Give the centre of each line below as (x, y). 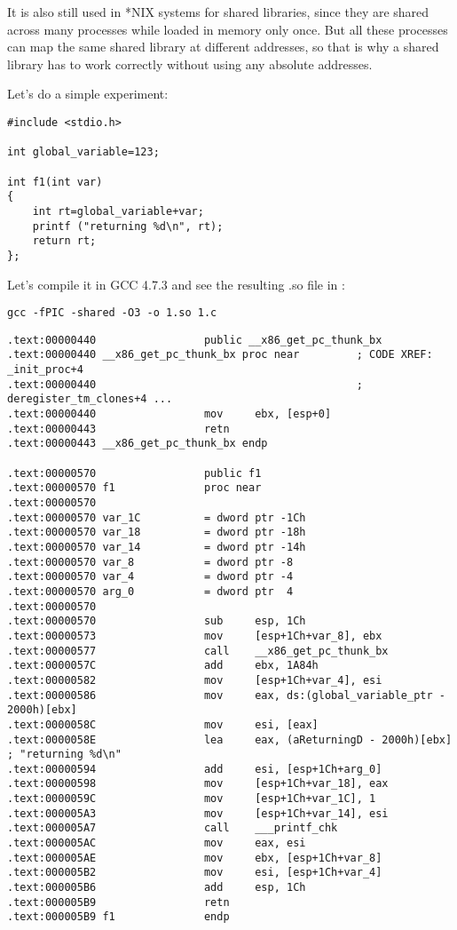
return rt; (64, 241)
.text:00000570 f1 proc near (134, 488)
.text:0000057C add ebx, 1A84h (163, 666)
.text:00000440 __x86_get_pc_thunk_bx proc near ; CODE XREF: (220, 355)
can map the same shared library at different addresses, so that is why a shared (223, 47)
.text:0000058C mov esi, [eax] (163, 724)
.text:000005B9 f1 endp (118, 917)
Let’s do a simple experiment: (88, 94)
